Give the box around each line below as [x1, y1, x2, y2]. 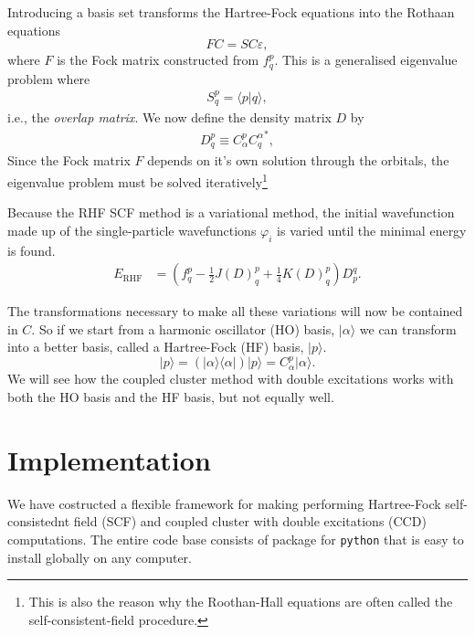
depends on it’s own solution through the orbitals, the [147, 151, 449, 170]
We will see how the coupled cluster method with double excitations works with [7, 369, 454, 388]
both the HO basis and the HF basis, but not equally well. [7, 387, 334, 407]
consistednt [7, 512, 70, 531]
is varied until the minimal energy [277, 220, 467, 239]
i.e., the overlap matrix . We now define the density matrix [7, 108, 332, 127]
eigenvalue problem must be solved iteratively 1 [7, 169, 268, 191]
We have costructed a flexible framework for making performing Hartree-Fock [7, 493, 441, 513]
